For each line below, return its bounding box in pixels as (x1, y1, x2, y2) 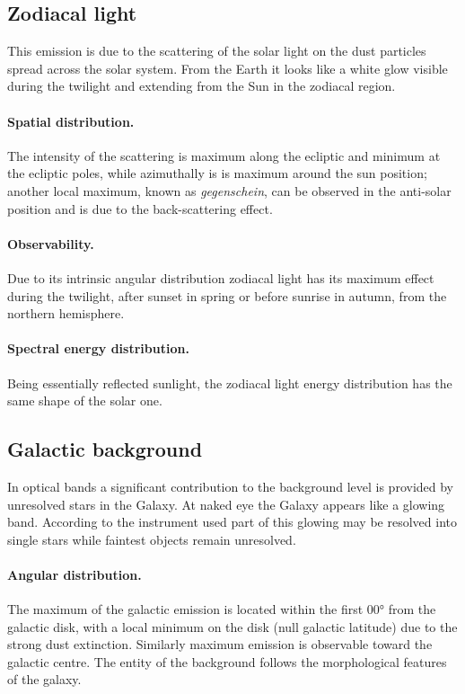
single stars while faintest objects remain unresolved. (7, 529, 296, 548)
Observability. (7, 234, 94, 253)
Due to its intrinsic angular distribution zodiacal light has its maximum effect (7, 268, 434, 287)
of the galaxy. (7, 670, 82, 689)
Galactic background (7, 435, 203, 463)
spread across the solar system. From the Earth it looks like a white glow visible (7, 58, 448, 77)
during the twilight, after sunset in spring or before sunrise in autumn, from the (7, 286, 447, 305)
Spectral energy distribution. (7, 339, 189, 358)
